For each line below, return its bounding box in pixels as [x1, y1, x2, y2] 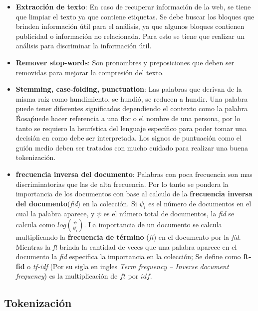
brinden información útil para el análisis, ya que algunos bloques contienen [15, 21, 245, 31]
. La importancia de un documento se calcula [84, 219, 222, 230]
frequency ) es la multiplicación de [15, 271, 118, 281]
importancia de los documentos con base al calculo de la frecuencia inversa [15, 188, 253, 199]
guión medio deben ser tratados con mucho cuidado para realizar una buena [15, 142, 248, 153]
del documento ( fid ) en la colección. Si [15, 198, 137, 208]
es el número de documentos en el [148, 198, 252, 208]
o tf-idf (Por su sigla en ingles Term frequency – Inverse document [27, 261, 229, 271]
